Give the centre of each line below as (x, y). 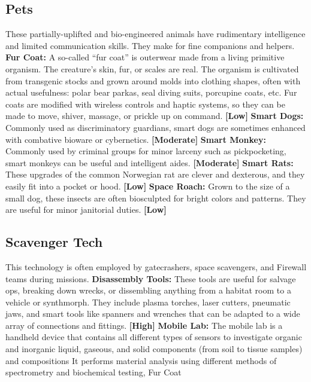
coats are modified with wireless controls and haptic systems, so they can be (145, 104)
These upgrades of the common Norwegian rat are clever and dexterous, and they (155, 174)
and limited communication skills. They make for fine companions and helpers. (150, 45)
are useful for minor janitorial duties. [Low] (86, 210)
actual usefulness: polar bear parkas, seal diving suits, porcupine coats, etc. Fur (151, 92)
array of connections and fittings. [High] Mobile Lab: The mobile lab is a (144, 325)
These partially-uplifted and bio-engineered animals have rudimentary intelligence (155, 34)
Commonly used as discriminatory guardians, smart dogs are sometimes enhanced (155, 127)
